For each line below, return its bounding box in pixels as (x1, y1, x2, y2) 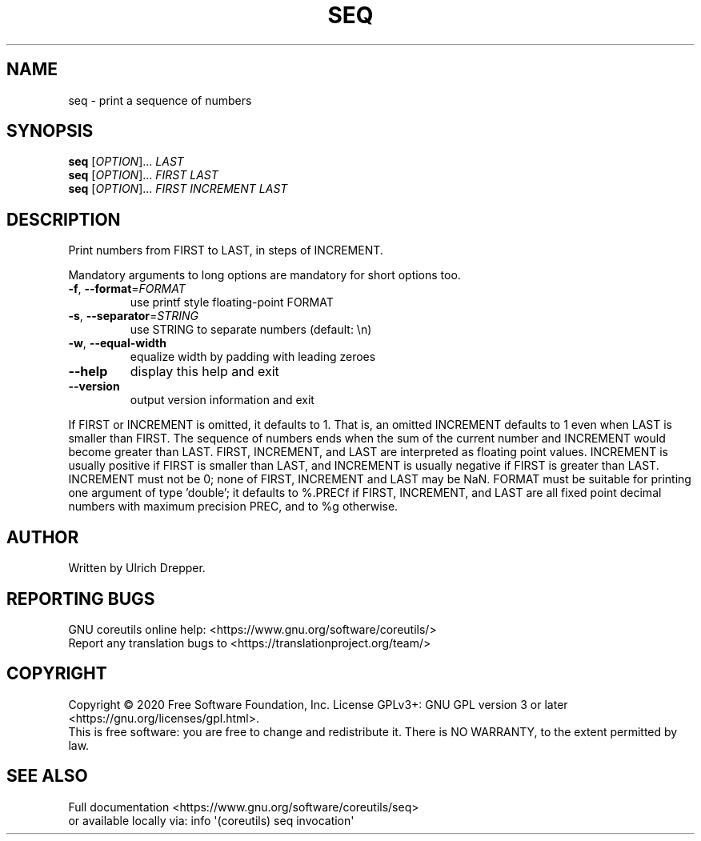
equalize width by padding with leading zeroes (130, 350, 376, 364)
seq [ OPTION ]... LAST (68, 154, 184, 169)
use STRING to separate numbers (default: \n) (130, 322, 372, 337)
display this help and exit (130, 363, 279, 380)
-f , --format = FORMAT (68, 282, 186, 296)
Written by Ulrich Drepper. (68, 561, 206, 575)
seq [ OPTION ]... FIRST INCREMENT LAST (68, 182, 288, 196)
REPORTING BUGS (6, 588, 155, 609)
